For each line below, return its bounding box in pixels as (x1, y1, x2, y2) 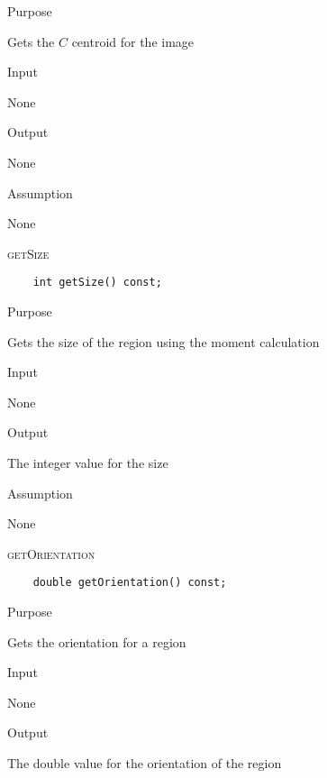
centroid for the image (71, 32, 195, 50)
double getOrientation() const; (32, 576, 227, 590)
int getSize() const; (32, 276, 162, 289)
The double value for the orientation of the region (7, 753, 282, 772)
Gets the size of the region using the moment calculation (7, 332, 320, 351)
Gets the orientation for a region (7, 632, 186, 651)
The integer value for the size (7, 453, 168, 471)
